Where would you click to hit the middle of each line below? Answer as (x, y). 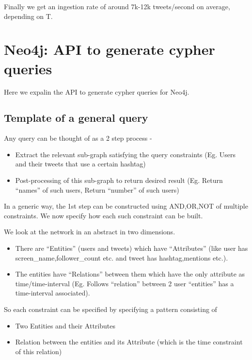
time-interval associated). (53, 293)
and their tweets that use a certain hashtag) (80, 164)
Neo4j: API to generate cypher (110, 49)
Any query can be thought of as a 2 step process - (78, 138)
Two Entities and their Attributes (65, 325)
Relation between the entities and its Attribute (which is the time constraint (129, 342)
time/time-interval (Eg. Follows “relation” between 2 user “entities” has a (125, 283)
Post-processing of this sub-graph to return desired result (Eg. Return (119, 180)
